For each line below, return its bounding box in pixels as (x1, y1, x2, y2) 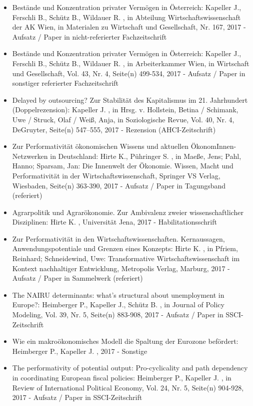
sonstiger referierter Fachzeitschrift (12, 78, 119, 88)
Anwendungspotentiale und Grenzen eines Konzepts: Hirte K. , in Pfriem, (12, 243, 238, 254)
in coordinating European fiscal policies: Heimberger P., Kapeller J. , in (12, 372, 231, 382)
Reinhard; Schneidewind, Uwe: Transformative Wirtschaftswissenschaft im (12, 253, 240, 264)
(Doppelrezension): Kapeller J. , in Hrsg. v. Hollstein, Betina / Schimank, (12, 104, 238, 115)
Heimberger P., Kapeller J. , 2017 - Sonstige (12, 345, 147, 356)
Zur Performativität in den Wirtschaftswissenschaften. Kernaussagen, (12, 233, 225, 244)
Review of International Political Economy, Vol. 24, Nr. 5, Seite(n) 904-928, (12, 382, 244, 392)
